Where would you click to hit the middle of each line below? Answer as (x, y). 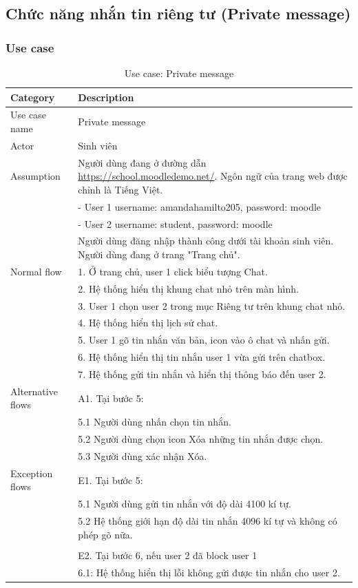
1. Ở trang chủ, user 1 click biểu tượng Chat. (173, 271)
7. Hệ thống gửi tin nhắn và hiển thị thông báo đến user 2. (202, 374)
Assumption (35, 176)
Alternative (34, 391)
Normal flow (36, 271)
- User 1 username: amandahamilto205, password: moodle (200, 206)
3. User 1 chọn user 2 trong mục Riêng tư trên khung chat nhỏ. (212, 305)
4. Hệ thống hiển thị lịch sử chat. (148, 323)
